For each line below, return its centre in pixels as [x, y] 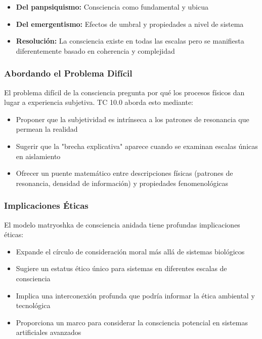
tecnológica [33, 305]
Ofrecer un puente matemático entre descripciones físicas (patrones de [124, 173]
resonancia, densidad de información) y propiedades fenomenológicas [122, 183]
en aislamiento [38, 156]
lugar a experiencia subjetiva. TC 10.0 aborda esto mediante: [99, 102]
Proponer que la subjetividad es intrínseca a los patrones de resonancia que [133, 119]
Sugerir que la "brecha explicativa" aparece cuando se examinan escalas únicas [137, 146]
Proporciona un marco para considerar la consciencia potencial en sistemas [132, 322]
